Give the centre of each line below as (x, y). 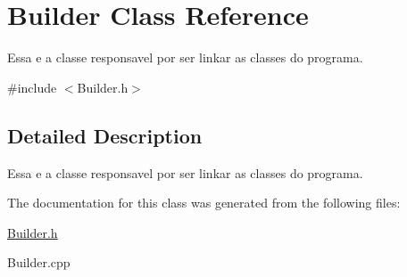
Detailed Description (105, 135)
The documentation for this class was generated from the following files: (204, 203)
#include (32, 87)
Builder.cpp (39, 262)
